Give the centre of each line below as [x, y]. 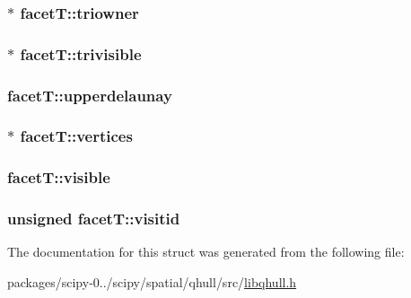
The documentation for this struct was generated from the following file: [206, 252]
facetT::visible [59, 177]
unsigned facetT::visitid [94, 219]
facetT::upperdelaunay [90, 95]
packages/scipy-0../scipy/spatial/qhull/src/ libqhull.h [152, 282]
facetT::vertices [76, 136]
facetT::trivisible [81, 53]
